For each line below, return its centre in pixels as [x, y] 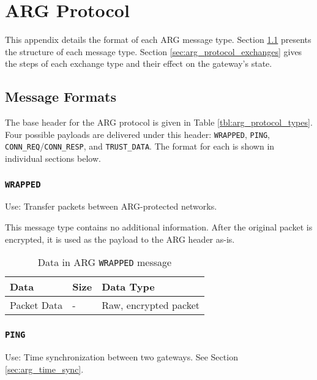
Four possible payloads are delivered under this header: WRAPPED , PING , [138, 134]
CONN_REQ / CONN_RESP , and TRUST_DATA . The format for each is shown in [140, 146]
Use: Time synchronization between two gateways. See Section [121, 356]
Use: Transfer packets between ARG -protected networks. [111, 206]
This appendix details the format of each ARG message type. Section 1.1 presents [158, 40]
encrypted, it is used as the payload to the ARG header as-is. [120, 239]
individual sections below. [53, 158]
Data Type [128, 287]
